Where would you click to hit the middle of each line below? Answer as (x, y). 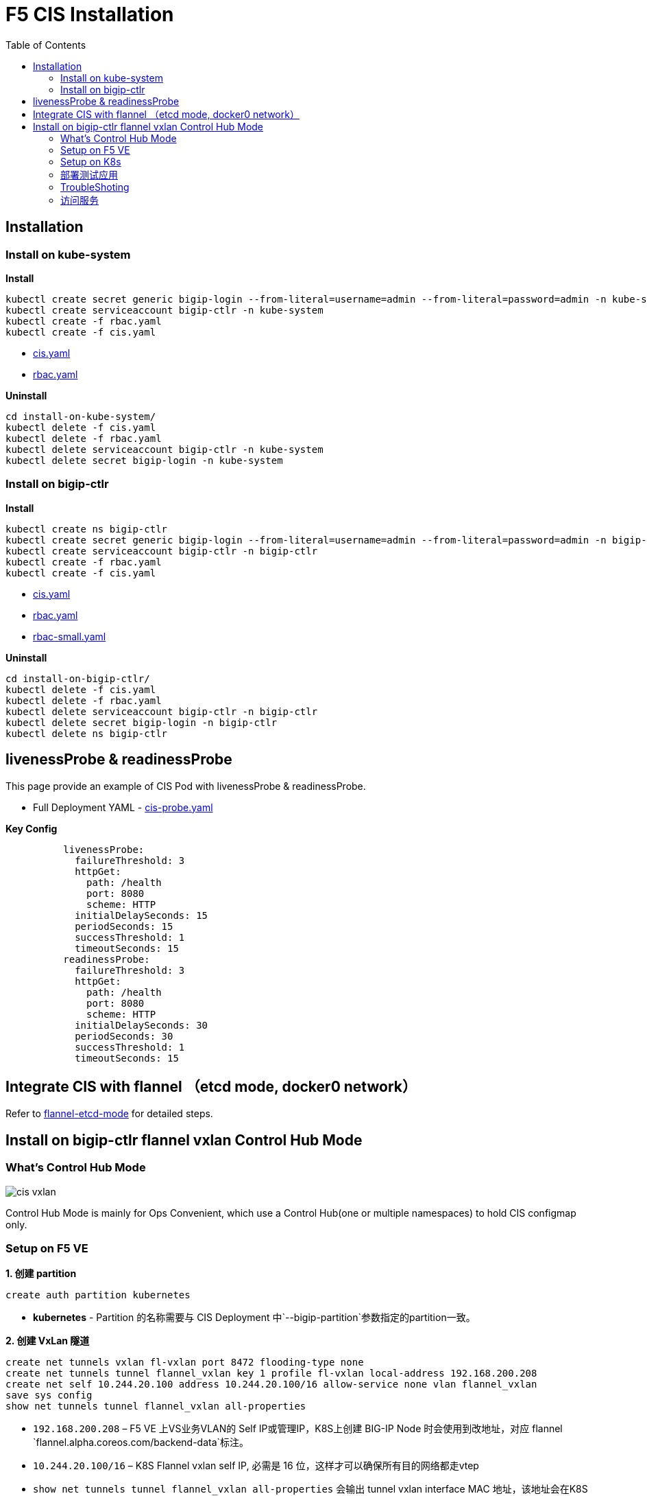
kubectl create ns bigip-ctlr (87, 529)
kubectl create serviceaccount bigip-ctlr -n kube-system (164, 310)
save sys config (49, 1395)
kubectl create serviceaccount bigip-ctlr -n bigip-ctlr (162, 551)
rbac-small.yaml (70, 636)
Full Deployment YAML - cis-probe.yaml (123, 807)
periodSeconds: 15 (124, 926)
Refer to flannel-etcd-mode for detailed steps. (109, 1114)
